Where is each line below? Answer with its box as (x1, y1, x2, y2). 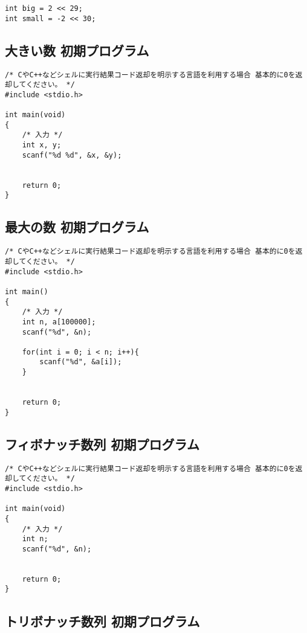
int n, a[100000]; (22, 317, 96, 326)
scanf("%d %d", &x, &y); (22, 150, 122, 159)
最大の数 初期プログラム (5, 217, 149, 236)
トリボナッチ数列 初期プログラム (5, 611, 200, 630)
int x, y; (22, 141, 62, 150)
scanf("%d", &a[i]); (39, 358, 122, 367)
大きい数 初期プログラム (5, 40, 149, 59)
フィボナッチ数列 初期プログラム (5, 434, 199, 453)
